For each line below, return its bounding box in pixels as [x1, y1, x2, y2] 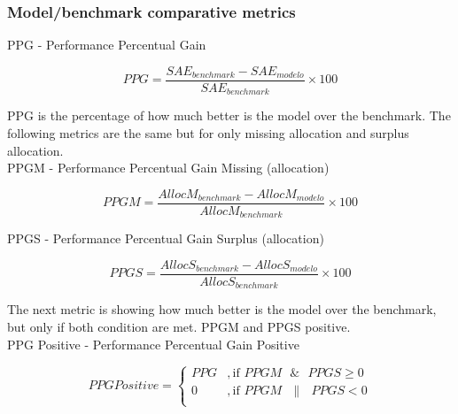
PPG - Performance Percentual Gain [7, 35, 206, 54]
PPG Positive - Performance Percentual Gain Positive [7, 334, 299, 353]
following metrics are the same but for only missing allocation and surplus [7, 123, 409, 142]
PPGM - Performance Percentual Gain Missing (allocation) [7, 158, 330, 177]
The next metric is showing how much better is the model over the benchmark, [7, 300, 437, 318]
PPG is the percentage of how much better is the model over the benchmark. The [7, 106, 451, 125]
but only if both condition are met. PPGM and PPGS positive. [7, 317, 351, 335]
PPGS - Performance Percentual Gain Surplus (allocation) [7, 229, 324, 248]
